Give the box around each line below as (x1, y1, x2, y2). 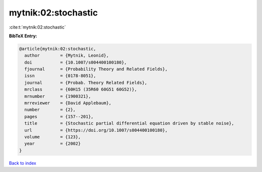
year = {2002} (24, 141, 81, 146)
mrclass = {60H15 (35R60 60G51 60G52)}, (24, 87, 137, 92)
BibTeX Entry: (9, 33, 37, 39)
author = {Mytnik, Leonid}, (24, 53, 109, 58)
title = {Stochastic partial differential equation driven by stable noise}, (24, 121, 234, 126)
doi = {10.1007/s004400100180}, (24, 60, 127, 65)
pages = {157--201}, (24, 114, 94, 119)
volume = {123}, (24, 134, 81, 140)
